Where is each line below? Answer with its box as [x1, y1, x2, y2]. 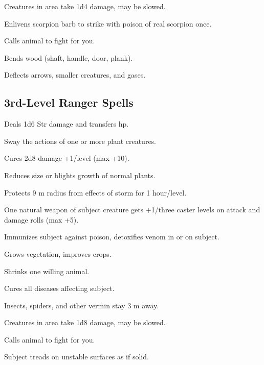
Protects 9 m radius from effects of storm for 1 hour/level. [4, 187, 187, 198]
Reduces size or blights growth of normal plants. [4, 169, 156, 180]
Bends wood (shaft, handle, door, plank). [4, 52, 133, 63]
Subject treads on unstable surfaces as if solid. [4, 351, 149, 362]
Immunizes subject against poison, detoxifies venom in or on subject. [4, 231, 219, 242]
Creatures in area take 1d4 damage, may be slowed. [4, 1, 166, 11]
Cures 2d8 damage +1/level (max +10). [4, 153, 129, 163]
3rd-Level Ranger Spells [4, 94, 134, 110]
